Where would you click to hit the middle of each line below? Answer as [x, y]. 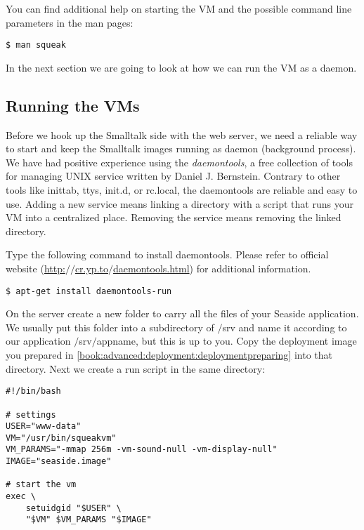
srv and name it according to [285, 327]
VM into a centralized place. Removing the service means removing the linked [174, 217]
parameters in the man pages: [70, 22]
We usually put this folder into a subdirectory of [110, 327]
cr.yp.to [91, 268]
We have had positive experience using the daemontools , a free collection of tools [179, 162]
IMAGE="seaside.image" [59, 462]
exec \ [21, 497]
